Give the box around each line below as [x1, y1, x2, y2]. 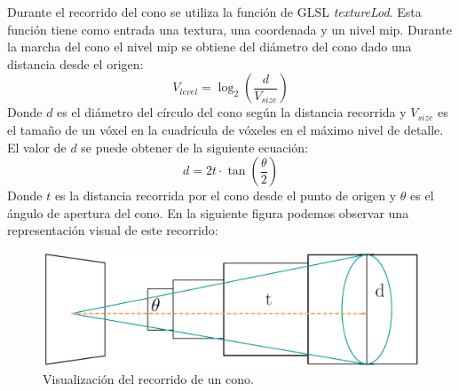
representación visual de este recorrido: [7, 221, 218, 239]
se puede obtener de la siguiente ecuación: [81, 137, 309, 156]
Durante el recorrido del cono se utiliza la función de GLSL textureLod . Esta [7, 3, 422, 20]
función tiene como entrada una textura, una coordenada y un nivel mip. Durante [7, 20, 452, 38]
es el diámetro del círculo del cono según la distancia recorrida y [57, 103, 407, 121]
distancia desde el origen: [7, 54, 144, 73]
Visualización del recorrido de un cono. [43, 370, 254, 388]
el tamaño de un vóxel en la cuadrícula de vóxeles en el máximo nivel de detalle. [7, 120, 444, 138]
